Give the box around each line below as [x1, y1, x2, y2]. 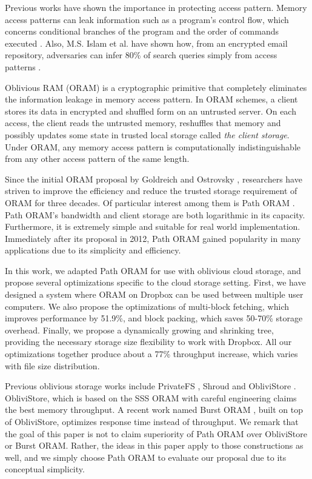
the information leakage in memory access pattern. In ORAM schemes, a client [5, 93, 298, 106]
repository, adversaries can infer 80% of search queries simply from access [5, 49, 277, 61]
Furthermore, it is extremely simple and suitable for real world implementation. [5, 220, 300, 233]
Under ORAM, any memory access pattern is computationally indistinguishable [5, 140, 300, 153]
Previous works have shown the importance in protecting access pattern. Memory [5, 1, 307, 13]
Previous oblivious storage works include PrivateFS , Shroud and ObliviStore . [5, 380, 296, 392]
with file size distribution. [5, 359, 100, 372]
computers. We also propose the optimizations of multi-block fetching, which [5, 300, 289, 312]
